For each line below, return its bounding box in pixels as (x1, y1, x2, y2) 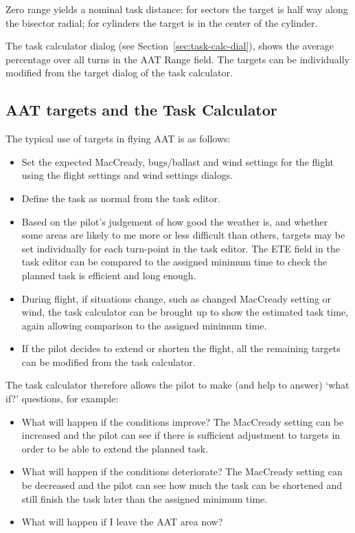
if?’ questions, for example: (5, 391, 119, 406)
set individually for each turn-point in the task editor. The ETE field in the (21, 241, 340, 255)
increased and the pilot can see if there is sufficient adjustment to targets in (21, 428, 341, 442)
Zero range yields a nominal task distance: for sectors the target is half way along (5, 2, 348, 16)
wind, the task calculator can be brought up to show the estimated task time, (21, 305, 348, 319)
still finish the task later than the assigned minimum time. (21, 491, 268, 505)
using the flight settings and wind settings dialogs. (21, 168, 233, 182)
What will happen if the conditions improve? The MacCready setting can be (21, 414, 344, 428)
